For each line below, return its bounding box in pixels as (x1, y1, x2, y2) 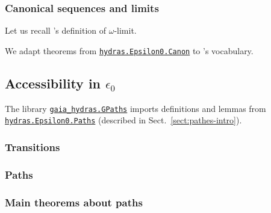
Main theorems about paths (5, 194, 143, 209)
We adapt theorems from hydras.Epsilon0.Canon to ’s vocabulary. (5, 44, 254, 57)
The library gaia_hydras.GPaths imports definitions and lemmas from (5, 102, 266, 114)
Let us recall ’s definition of (5, 24, 106, 37)
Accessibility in (5, 73, 101, 92)
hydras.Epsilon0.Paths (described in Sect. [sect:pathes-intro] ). (5, 114, 242, 126)
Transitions (5, 139, 60, 154)
